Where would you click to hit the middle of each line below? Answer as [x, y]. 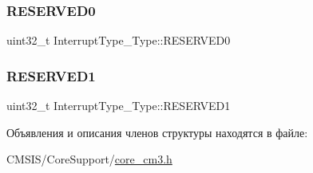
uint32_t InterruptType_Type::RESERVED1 [119, 106]
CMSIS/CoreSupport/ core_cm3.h [89, 159]
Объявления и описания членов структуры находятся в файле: [157, 132]
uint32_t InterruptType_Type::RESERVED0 [119, 40]
